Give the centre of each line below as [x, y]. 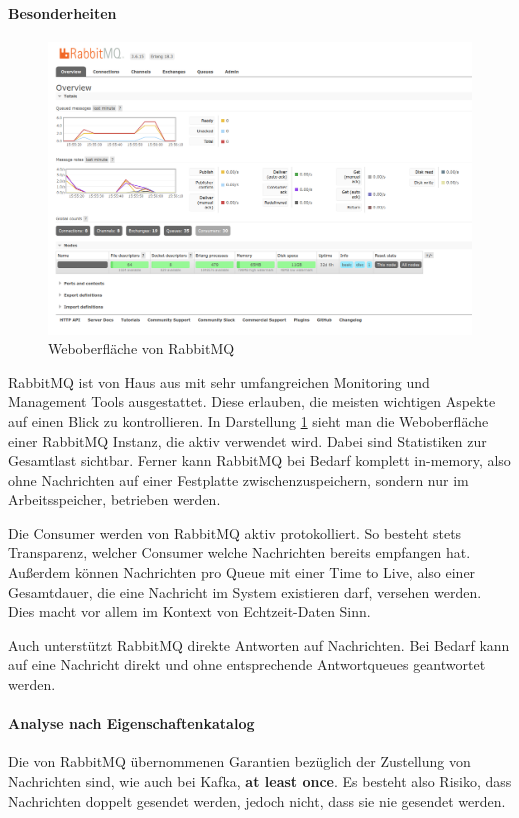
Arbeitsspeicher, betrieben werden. [114, 499]
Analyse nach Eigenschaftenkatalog [131, 723]
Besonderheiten [62, 12]
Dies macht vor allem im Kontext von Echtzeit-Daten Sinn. [189, 611]
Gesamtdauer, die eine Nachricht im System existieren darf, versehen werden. [245, 591]
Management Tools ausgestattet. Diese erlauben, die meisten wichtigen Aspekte [252, 401]
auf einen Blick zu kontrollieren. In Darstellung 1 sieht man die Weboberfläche [248, 420]
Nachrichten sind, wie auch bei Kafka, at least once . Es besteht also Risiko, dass [260, 781]
